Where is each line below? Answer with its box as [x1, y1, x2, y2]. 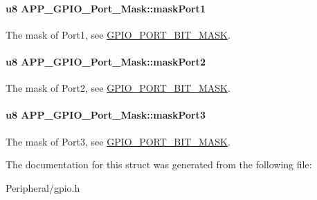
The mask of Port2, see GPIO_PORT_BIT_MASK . [6, 81, 230, 95]
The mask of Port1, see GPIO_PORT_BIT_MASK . [6, 27, 230, 41]
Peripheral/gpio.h [6, 180, 80, 194]
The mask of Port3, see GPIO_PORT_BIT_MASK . [6, 134, 230, 148]
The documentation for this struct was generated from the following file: [6, 157, 312, 172]
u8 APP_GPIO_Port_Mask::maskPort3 [6, 108, 206, 122]
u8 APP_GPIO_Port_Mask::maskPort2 [6, 54, 206, 68]
